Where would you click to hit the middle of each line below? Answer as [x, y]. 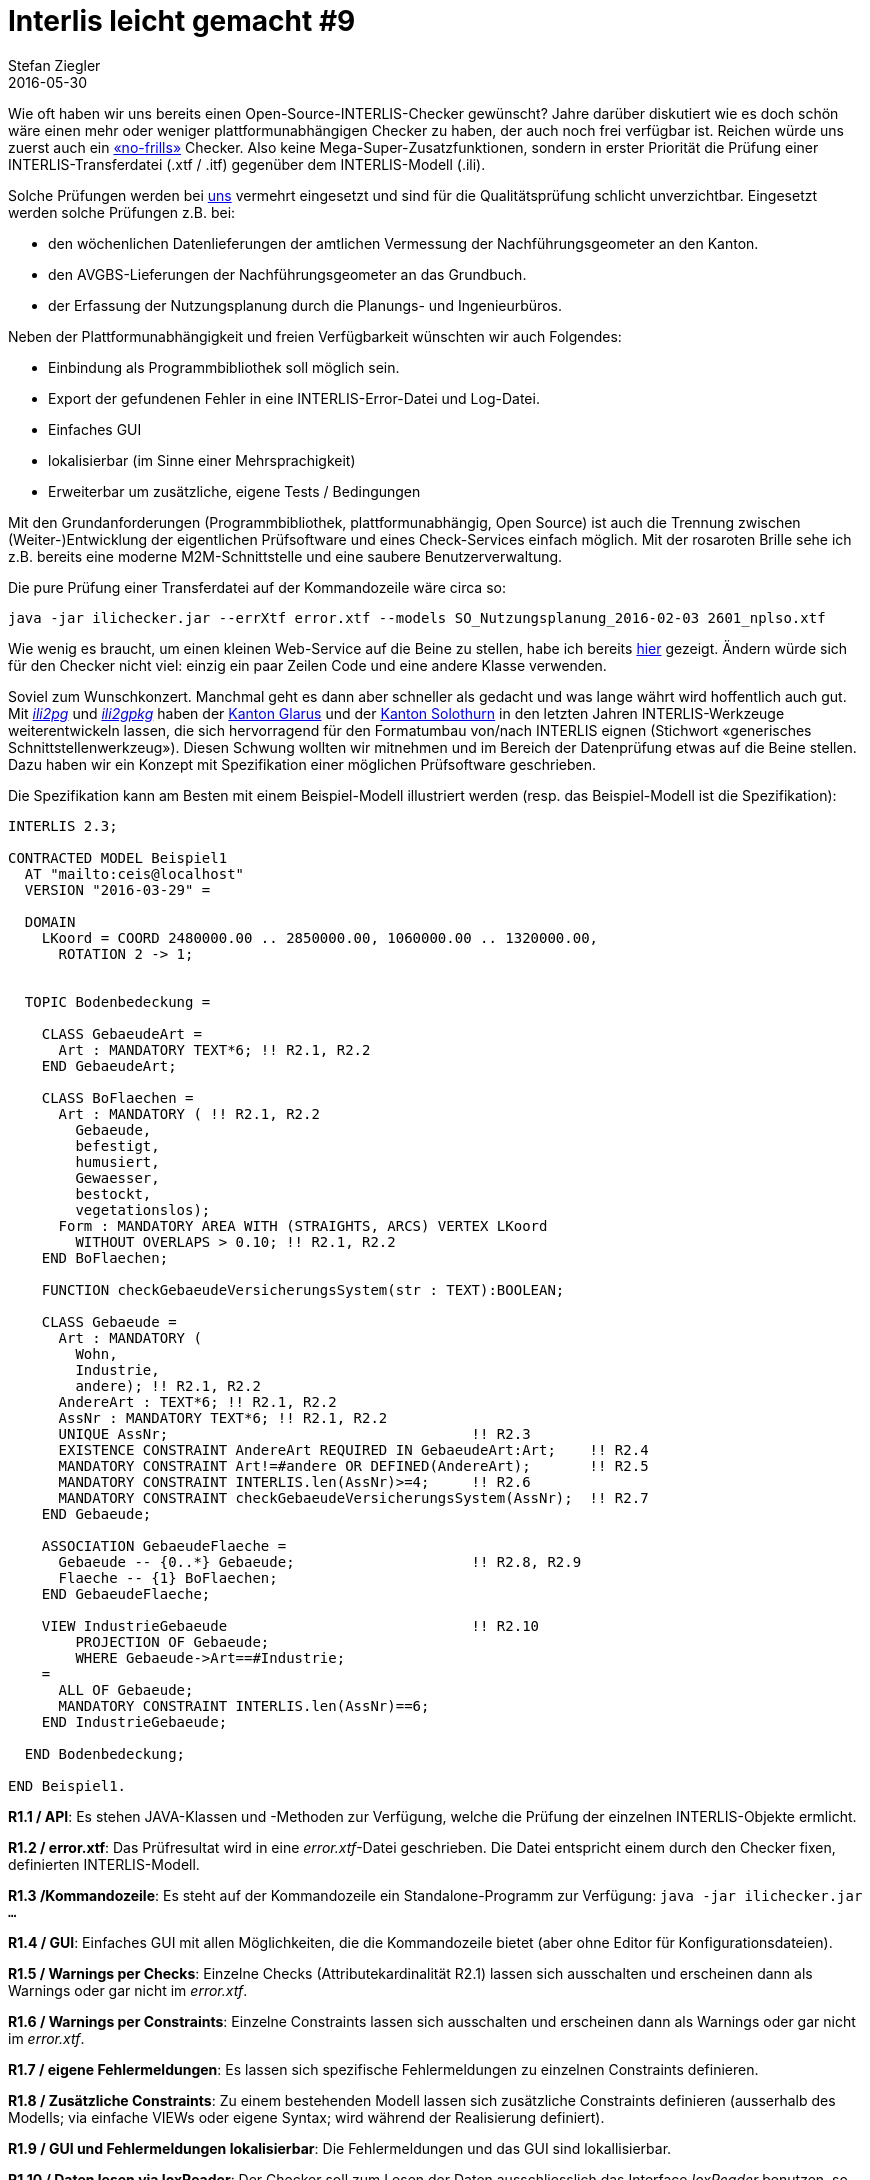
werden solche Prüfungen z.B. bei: [122, 212]
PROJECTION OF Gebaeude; [172, 1641]
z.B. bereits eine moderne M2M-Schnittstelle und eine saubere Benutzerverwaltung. [285, 556]
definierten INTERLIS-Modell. [104, 1864]
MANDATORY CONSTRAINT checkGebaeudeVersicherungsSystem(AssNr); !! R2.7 [353, 1497]
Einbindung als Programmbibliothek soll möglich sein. [224, 367]
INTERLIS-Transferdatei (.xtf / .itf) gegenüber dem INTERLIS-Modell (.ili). [247, 164]
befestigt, [117, 1145]
